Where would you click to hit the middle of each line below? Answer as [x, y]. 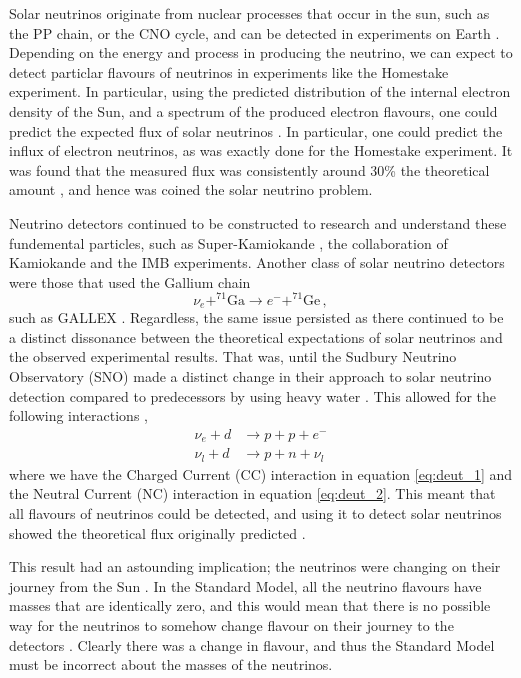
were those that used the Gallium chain [130, 281]
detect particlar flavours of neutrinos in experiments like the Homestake [229, 71]
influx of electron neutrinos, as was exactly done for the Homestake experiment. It [261, 150]
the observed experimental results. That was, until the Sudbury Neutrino [233, 356]
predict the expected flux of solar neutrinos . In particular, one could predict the [256, 130]
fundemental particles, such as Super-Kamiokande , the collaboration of [228, 242]
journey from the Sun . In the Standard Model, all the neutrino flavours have [245, 585]
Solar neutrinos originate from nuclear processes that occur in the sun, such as [249, 13]
